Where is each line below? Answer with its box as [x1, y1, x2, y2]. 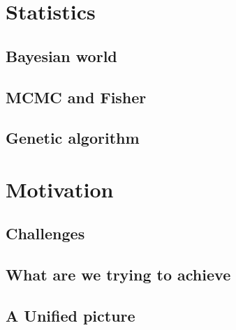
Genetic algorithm [6, 127, 140, 149]
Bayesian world [6, 45, 117, 66]
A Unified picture [6, 305, 135, 327]
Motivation [6, 174, 114, 203]
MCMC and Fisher [6, 86, 147, 107]
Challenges [6, 223, 85, 244]
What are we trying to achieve [6, 264, 231, 285]
